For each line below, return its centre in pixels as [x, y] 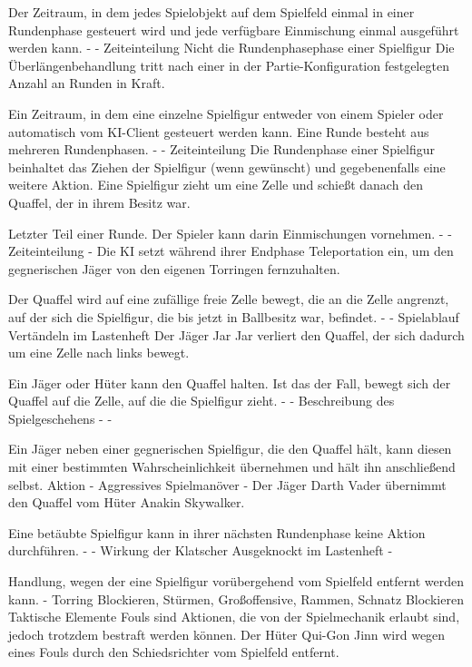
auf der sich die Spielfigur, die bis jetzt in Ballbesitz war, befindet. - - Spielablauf [234, 316]
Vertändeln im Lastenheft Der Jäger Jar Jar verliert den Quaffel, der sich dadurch [236, 334]
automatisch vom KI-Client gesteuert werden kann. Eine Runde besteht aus [219, 131]
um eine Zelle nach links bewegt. [99, 353]
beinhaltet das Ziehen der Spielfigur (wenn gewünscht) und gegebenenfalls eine [227, 167]
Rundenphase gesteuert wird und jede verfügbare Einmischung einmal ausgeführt [234, 29]
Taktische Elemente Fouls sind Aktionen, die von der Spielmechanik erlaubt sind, [234, 617]
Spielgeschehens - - [60, 418]
